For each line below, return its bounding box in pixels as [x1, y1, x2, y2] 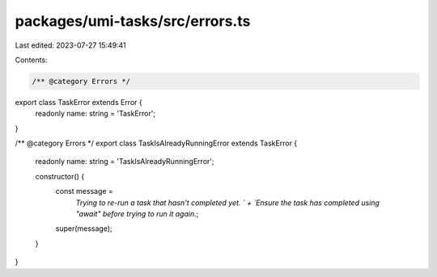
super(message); [55, 224, 112, 233]
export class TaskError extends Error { [15, 97, 142, 107]
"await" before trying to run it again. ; [75, 209, 199, 219]
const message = [55, 187, 113, 196]
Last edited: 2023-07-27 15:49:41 [15, 40, 127, 50]
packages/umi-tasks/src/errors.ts [15, 12, 251, 30]
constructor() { [35, 171, 85, 181]
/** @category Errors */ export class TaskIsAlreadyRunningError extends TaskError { [15, 138, 298, 149]
